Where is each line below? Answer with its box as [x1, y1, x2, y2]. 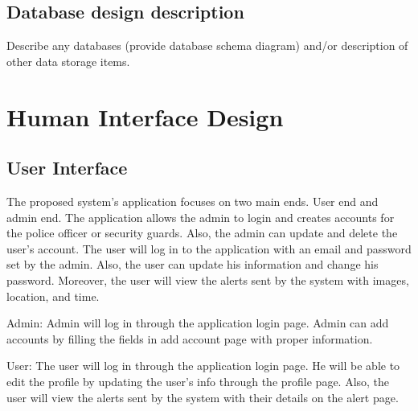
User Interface [6, 155, 128, 180]
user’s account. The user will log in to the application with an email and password [6, 240, 412, 257]
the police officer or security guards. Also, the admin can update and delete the [6, 224, 398, 241]
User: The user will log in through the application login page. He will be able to [6, 357, 400, 374]
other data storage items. [6, 52, 130, 69]
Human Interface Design [6, 100, 284, 133]
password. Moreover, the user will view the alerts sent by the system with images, [6, 271, 409, 288]
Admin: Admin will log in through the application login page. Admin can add [6, 314, 389, 331]
